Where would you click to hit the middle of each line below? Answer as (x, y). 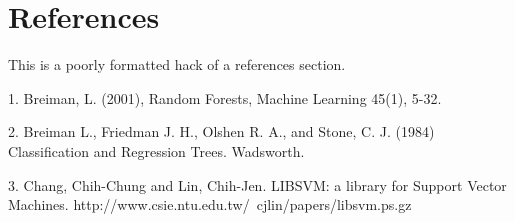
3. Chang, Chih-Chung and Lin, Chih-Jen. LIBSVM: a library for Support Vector (257, 184)
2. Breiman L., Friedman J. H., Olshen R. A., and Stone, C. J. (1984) (221, 131)
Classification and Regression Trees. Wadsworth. (156, 150)
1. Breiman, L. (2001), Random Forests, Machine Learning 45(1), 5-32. (225, 97)
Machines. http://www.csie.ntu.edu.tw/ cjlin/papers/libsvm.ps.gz (210, 204)
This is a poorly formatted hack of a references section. (177, 64)
